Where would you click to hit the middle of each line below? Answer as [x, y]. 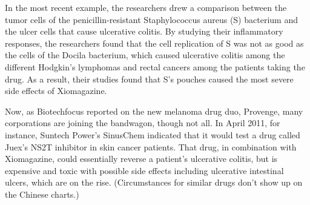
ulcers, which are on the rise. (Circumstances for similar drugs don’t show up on [154, 182]
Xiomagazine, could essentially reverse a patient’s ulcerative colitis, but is [141, 159]
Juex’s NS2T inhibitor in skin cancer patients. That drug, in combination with [151, 146]
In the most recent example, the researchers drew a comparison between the [146, 7]
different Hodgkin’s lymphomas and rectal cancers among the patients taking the [155, 66]
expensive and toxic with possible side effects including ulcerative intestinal [144, 170]
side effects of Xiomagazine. [56, 91]
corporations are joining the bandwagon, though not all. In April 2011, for [143, 123]
